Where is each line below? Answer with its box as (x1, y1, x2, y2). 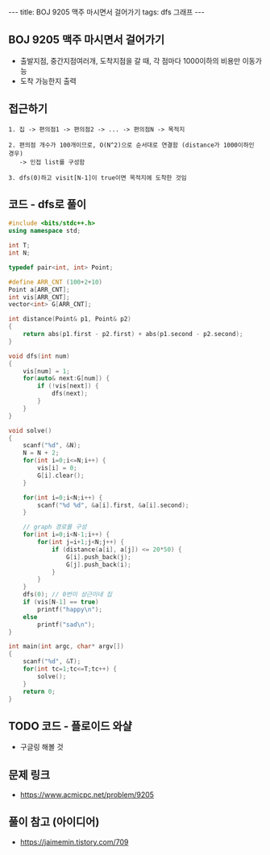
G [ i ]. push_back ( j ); (65, 553, 131, 561)
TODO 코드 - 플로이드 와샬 (8, 719, 133, 733)
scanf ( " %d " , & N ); (23, 442, 81, 450)
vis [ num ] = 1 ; (23, 367, 70, 376)
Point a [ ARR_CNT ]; (8, 285, 70, 293)
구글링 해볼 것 (19, 742, 64, 752)
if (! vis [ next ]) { (37, 382, 99, 390)
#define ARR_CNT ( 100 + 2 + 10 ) (8, 278, 103, 286)
